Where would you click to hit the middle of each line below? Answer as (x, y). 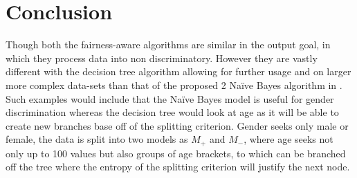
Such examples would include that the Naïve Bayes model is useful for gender (170, 98)
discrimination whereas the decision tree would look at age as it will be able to (172, 112)
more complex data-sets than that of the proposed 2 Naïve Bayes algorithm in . (174, 85)
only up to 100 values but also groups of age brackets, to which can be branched (176, 153)
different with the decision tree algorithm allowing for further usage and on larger (178, 71)
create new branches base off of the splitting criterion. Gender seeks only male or (177, 125)
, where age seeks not (289, 139)
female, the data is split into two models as (97, 139)
